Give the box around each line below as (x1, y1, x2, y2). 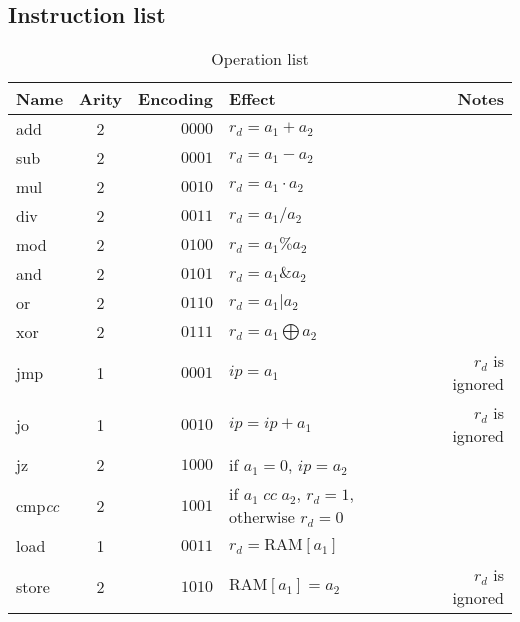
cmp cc (16, 493, 60, 517)
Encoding (138, 87, 214, 111)
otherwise (229, 505, 295, 529)
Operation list (211, 47, 309, 71)
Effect (229, 87, 276, 111)
